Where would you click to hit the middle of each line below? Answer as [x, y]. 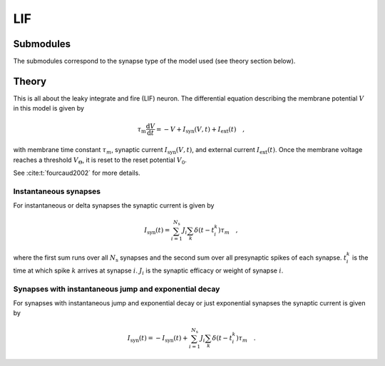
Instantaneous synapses [57, 191]
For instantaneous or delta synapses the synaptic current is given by [114, 205]
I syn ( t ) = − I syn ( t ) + [158, 339]
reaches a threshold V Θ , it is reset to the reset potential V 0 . [100, 161]
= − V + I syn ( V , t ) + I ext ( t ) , [200, 130]
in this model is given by [49, 108]
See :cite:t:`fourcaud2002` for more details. [77, 173]
